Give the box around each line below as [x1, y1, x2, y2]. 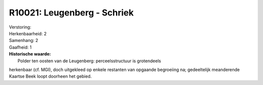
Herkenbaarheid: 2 [9, 30, 47, 36]
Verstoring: [9, 24, 32, 30]
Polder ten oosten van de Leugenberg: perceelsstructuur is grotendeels [18, 58, 161, 64]
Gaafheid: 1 [9, 44, 32, 50]
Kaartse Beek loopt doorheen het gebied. [9, 73, 92, 79]
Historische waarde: [9, 51, 51, 57]
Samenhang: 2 [9, 38, 38, 43]
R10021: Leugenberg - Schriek [9, 7, 134, 18]
